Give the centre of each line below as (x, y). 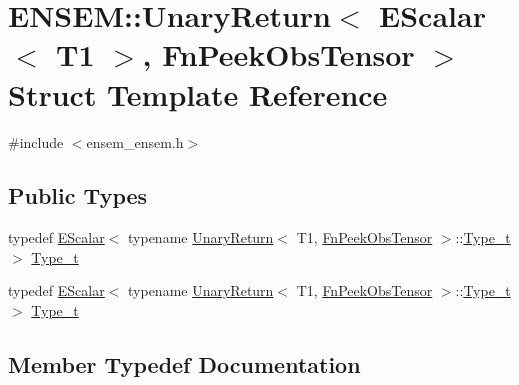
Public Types (78, 195)
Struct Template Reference (198, 93)
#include (36, 141)
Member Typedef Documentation (184, 364)
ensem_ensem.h (135, 141)
